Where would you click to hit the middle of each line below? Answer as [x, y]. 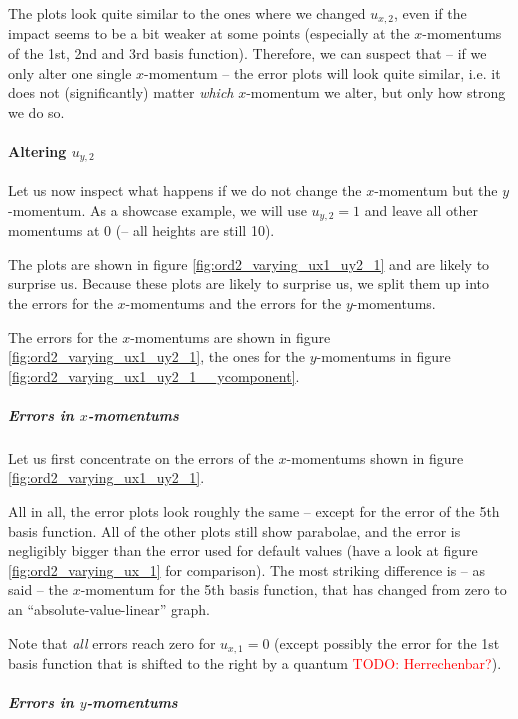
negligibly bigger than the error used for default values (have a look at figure [243, 550]
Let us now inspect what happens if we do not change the [185, 190]
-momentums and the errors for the [233, 302]
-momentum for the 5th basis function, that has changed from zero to [293, 589]
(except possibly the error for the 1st [387, 642]
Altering [37, 151]
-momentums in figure [383, 356]
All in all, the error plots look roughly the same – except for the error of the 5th [254, 511]
